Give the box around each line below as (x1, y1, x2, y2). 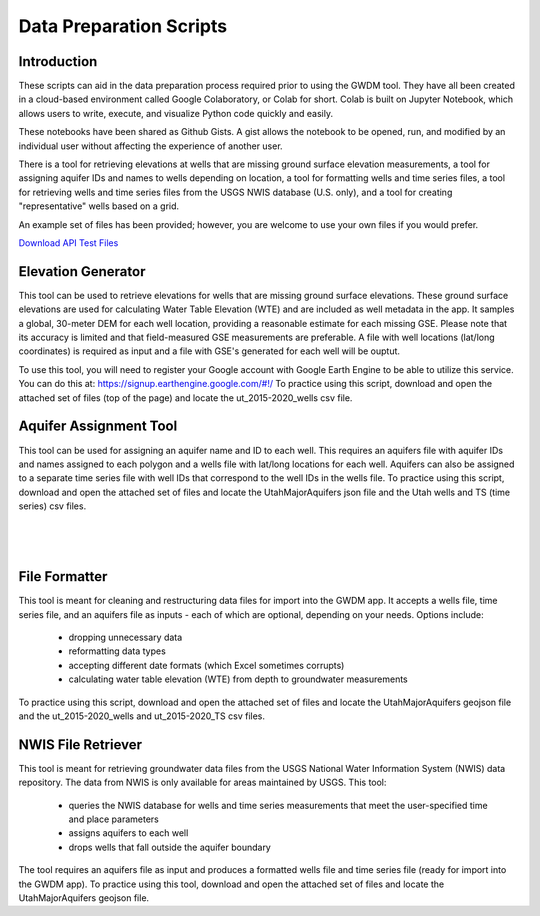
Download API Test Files (18, 236, 119, 249)
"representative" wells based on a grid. (18, 200, 180, 212)
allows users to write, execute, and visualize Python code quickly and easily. (18, 107, 334, 119)
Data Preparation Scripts (18, 15, 228, 37)
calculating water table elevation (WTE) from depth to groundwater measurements (68, 673, 409, 685)
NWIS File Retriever (18, 736, 143, 753)
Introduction (18, 53, 98, 70)
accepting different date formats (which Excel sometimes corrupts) (68, 659, 345, 671)
